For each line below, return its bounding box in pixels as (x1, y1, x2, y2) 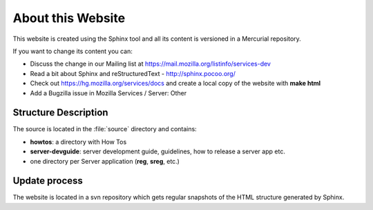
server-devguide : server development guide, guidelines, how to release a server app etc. (30, 147, 286, 155)
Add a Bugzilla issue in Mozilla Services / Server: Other (30, 88, 186, 97)
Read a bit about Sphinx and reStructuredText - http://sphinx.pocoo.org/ (30, 69, 236, 77)
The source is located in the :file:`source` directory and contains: (12, 125, 197, 133)
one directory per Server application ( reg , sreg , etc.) (30, 157, 180, 165)
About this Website (12, 10, 126, 26)
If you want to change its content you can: (12, 47, 133, 55)
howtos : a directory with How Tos (30, 137, 127, 146)
